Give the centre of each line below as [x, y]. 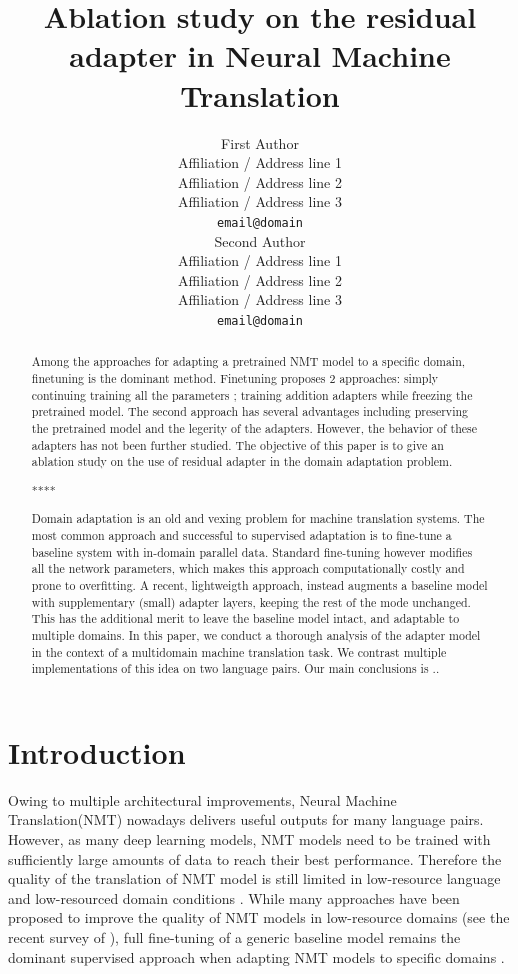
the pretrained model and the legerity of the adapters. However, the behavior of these [254, 427]
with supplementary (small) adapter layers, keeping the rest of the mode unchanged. [251, 601]
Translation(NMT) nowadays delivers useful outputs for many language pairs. [246, 819]
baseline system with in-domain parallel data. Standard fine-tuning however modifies [252, 551]
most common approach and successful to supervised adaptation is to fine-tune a [241, 535]
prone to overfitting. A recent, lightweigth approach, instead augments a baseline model [259, 585]
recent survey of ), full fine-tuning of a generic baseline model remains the [234, 937]
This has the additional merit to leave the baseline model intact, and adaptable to [245, 618]
